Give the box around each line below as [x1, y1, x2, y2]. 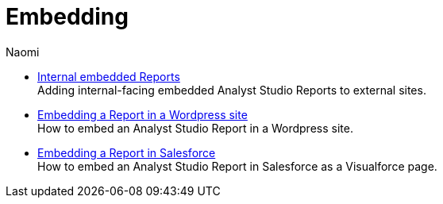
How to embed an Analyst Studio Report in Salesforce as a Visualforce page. [37, 159, 437, 173]
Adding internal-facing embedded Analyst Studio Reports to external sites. [37, 83, 426, 97]
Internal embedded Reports [37, 69, 180, 83]
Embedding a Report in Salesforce [37, 145, 216, 160]
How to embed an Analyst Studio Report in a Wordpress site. [37, 121, 353, 135]
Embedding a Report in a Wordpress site [37, 107, 248, 121]
